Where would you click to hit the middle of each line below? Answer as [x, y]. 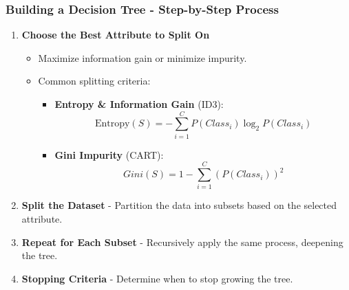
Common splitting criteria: [94, 81]
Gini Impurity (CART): [109, 154]
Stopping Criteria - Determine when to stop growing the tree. [157, 278]
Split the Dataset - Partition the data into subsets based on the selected [179, 205]
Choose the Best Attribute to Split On [116, 35]
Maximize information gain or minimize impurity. [142, 57]
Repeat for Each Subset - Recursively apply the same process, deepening [182, 242]
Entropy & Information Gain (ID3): [139, 104]
